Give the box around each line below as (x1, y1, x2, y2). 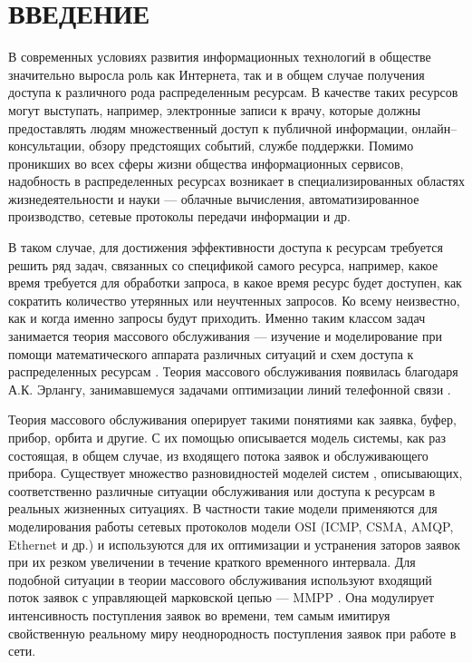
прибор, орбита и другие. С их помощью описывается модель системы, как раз (8, 428, 447, 446)
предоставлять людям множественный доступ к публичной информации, (8, 118, 408, 137)
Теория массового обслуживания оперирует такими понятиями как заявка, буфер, (8, 410, 457, 429)
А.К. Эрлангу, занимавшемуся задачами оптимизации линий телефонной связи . (8, 379, 451, 398)
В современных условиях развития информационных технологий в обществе (8, 47, 431, 66)
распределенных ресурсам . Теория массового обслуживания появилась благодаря (8, 362, 458, 381)
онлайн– (411, 118, 458, 137)
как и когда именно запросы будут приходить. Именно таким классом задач (8, 308, 426, 327)
